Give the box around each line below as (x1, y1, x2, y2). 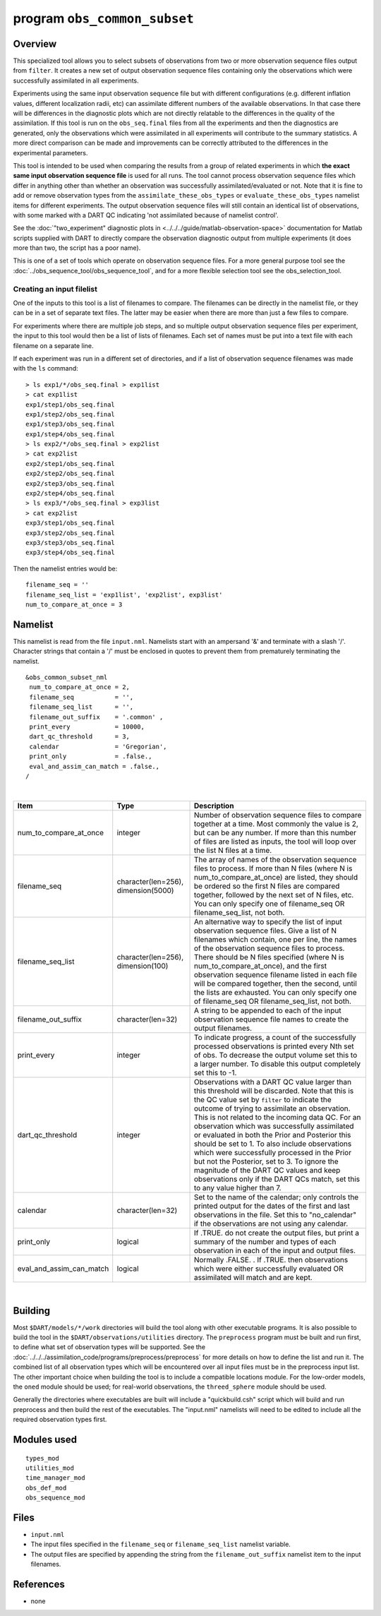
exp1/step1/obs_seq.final (25, 400, 116, 409)
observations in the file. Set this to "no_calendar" (193, 1209, 356, 1219)
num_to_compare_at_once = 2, (29, 683, 131, 691)
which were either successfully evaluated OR (193, 1264, 344, 1274)
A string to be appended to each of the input (193, 1005, 341, 1015)
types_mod (25, 1454, 59, 1462)
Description (193, 801, 234, 810)
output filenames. (193, 1023, 253, 1033)
